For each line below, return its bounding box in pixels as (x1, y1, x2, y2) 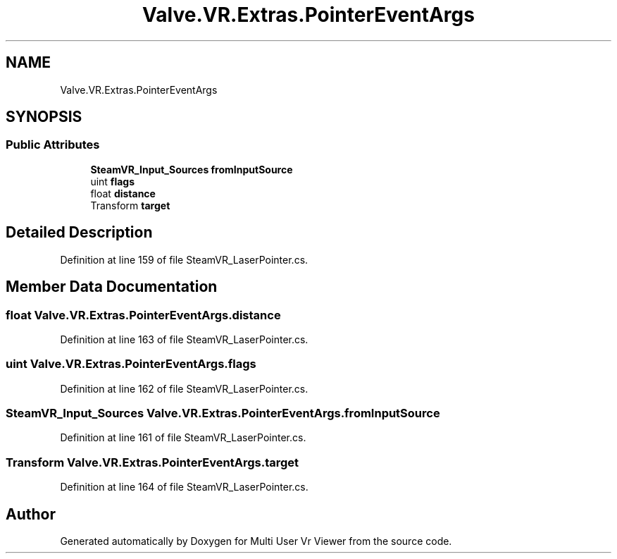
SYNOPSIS (6, 108, 82, 126)
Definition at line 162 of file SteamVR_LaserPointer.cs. (60, 382, 308, 395)
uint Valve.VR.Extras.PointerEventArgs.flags (6, 357, 256, 371)
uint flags (90, 175, 135, 188)
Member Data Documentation (6, 278, 218, 296)
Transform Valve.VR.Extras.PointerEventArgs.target (6, 455, 299, 469)
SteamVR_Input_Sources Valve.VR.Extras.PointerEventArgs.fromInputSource (6, 406, 440, 420)
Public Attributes (6, 137, 100, 152)
